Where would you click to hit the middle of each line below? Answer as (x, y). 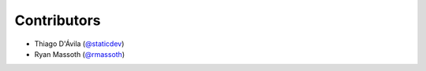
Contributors (58, 20)
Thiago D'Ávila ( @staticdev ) (79, 44)
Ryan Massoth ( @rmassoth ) (80, 54)
